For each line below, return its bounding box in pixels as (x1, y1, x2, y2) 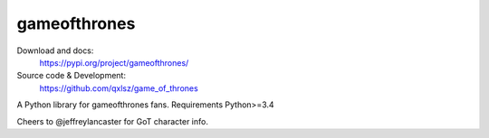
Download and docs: (16, 45, 94, 56)
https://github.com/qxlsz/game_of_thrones (39, 82, 198, 94)
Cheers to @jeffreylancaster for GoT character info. (16, 115, 208, 126)
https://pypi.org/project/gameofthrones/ (39, 57, 189, 68)
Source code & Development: (16, 70, 127, 81)
